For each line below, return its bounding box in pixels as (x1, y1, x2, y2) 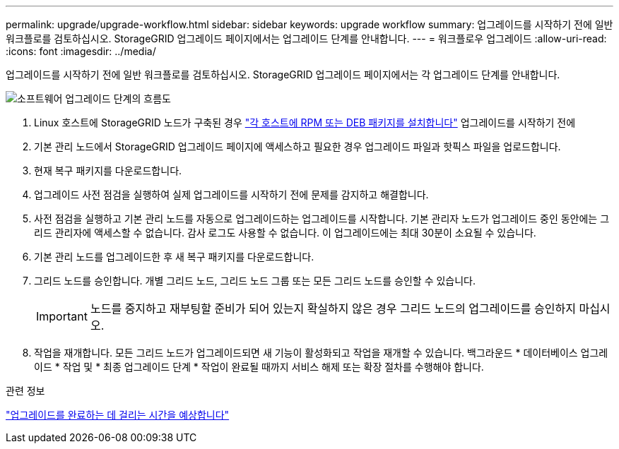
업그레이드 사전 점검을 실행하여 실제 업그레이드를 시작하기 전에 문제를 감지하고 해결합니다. (34, 188, 429, 200)
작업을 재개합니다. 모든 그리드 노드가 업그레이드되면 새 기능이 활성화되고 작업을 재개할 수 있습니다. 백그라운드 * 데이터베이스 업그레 (34, 347, 608, 359)
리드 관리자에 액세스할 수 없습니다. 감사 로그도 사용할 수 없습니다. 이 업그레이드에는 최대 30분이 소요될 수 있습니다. (34, 227, 536, 239)
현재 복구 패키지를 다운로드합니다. (34, 164, 182, 176)
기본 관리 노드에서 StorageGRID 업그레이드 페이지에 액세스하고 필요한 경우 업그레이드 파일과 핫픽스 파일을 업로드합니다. (34, 140, 561, 152)
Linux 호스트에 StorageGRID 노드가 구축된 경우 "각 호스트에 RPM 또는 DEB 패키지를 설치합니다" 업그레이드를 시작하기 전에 (34, 116, 576, 128)
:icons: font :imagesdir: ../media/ (6, 45, 156, 57)
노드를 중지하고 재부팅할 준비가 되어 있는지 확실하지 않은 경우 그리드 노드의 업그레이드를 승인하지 (90, 301, 576, 316)
